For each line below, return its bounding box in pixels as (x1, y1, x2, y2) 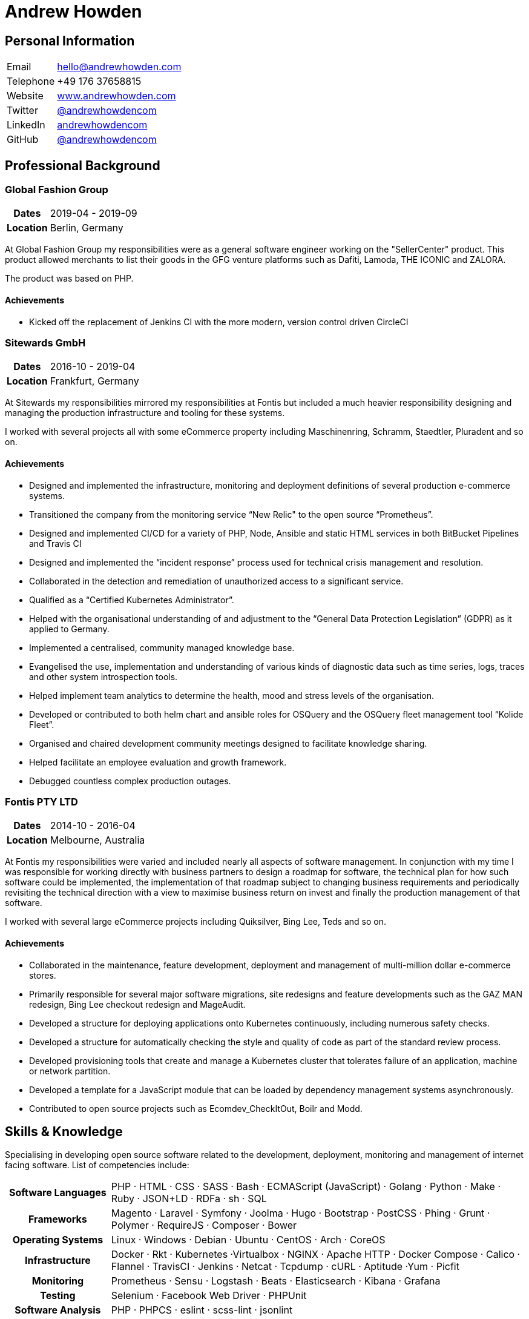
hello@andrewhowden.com (57, 61, 182, 73)
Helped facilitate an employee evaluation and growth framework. (29, 756, 287, 767)
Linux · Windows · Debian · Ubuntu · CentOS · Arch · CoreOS (111, 1234, 386, 1246)
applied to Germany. (29, 623, 110, 634)
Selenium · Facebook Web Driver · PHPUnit (111, 1289, 307, 1302)
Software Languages (9, 1186, 107, 1199)
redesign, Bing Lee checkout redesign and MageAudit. (29, 999, 246, 1010)
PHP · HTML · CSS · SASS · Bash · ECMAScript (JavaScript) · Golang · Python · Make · (111, 1180, 501, 1193)
